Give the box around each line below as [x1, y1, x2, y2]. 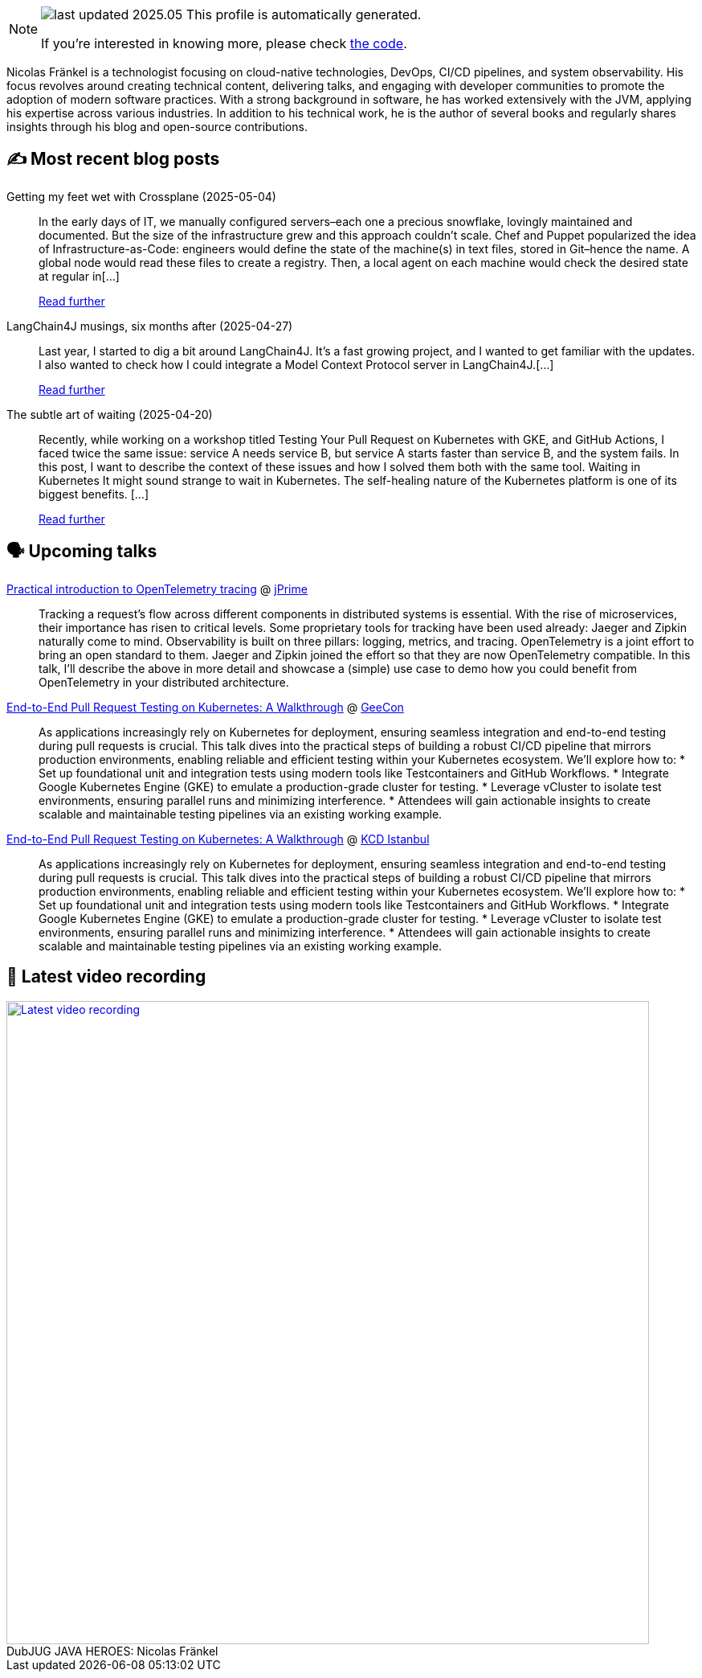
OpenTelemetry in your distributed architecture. [39, 675, 289, 689]
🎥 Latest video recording [6, 966, 206, 987]
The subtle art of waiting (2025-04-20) [6, 407, 213, 421]
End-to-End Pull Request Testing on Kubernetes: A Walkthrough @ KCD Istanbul [6, 831, 430, 846]
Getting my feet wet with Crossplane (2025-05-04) [6, 189, 276, 203]
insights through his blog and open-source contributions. [6, 120, 308, 133]
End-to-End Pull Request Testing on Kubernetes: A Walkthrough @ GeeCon [6, 700, 404, 714]
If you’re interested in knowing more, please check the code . [41, 35, 407, 51]
